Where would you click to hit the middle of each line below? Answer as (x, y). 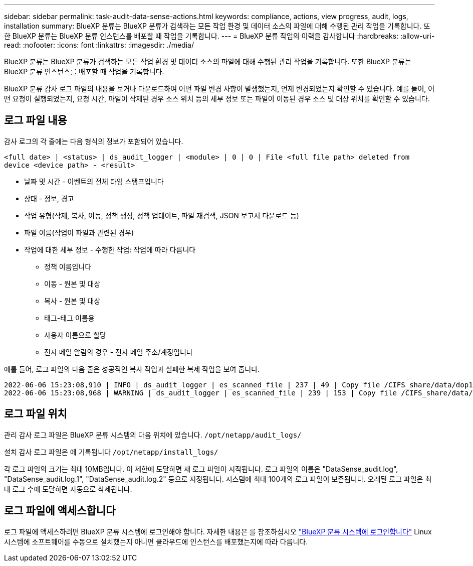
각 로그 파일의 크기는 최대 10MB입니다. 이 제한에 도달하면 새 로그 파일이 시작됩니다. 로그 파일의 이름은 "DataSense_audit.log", (201, 469)
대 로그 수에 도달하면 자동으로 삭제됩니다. (68, 489)
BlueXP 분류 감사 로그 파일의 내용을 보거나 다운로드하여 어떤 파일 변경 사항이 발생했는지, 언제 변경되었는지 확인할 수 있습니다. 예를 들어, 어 (219, 89)
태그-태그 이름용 (69, 318)
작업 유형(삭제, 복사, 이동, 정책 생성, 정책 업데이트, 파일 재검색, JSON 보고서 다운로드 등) (162, 215)
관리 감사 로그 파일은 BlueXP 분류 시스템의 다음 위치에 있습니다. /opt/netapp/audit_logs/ (153, 435)
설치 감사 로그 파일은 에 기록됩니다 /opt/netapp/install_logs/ (111, 452)
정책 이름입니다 (68, 266)
